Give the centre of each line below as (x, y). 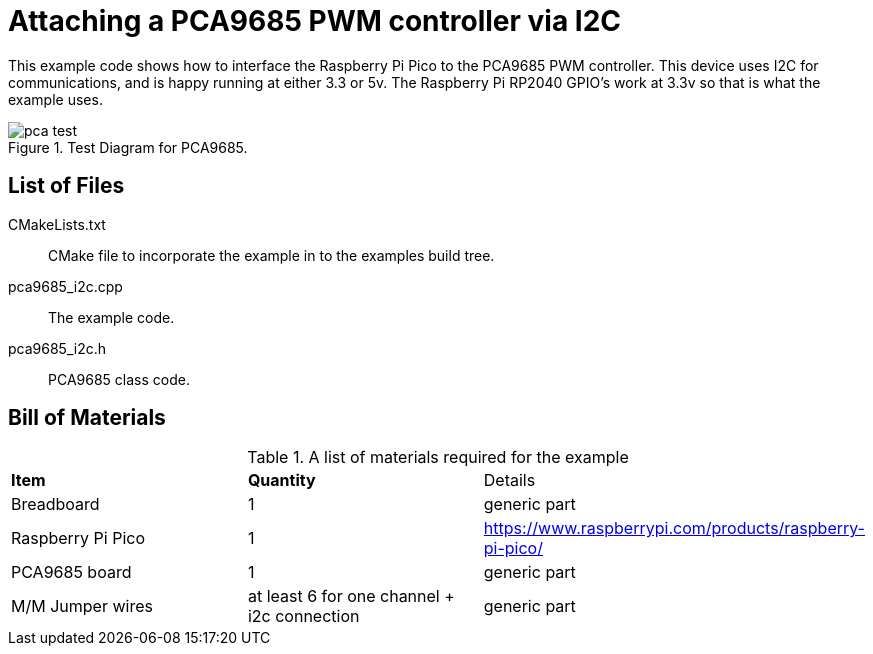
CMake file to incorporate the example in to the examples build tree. (271, 255)
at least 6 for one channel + (351, 596)
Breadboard (55, 504)
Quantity (281, 480)
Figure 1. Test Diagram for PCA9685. (128, 147)
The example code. (111, 317)
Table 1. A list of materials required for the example (438, 457)
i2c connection (303, 616)
